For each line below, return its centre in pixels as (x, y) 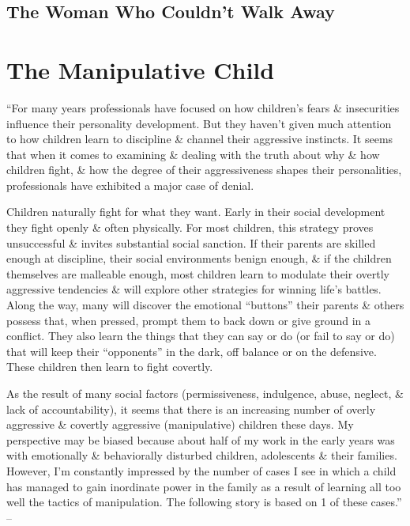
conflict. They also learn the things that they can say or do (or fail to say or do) (201, 336)
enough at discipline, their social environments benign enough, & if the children (199, 258)
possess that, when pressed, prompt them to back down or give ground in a (189, 320)
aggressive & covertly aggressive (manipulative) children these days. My (180, 424)
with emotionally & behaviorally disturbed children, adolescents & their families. (202, 455)
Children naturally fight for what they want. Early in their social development (196, 212)
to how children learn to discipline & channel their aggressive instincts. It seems (200, 139)
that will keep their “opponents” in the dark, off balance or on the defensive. (192, 351)
